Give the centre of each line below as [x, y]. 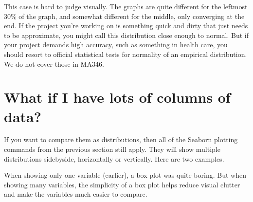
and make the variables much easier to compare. [76, 194]
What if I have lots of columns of [117, 97]
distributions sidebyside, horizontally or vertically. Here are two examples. [114, 158]
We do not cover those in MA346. [54, 64]
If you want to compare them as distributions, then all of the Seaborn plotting [121, 139]
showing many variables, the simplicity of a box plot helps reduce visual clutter [122, 184]
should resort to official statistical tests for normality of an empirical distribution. [126, 54]
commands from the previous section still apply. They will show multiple [112, 149]
